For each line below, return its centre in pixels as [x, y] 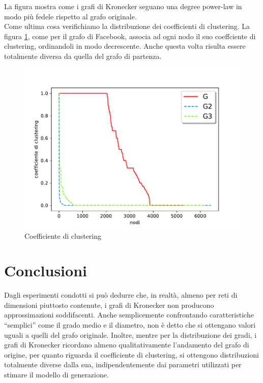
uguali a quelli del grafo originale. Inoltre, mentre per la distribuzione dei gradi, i [130, 334]
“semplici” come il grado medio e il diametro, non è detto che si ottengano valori [130, 325]
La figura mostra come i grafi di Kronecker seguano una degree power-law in [123, 6]
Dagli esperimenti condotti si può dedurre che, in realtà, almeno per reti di [121, 295]
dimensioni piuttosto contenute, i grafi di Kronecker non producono [109, 305]
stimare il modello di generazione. [56, 374]
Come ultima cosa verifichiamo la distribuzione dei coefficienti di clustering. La [127, 26]
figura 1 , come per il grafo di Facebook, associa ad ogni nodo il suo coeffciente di [130, 36]
